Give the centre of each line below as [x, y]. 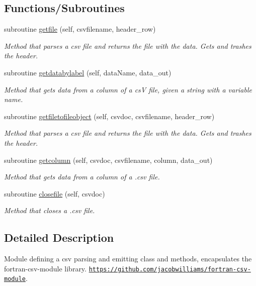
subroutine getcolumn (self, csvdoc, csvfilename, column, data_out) [108, 160]
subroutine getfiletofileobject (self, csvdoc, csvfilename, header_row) [109, 116]
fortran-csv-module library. [45, 268]
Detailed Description [59, 237]
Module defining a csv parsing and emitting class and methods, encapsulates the [128, 259]
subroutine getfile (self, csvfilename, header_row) [80, 29]
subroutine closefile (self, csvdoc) [55, 193]
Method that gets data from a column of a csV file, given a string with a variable [128, 89]
